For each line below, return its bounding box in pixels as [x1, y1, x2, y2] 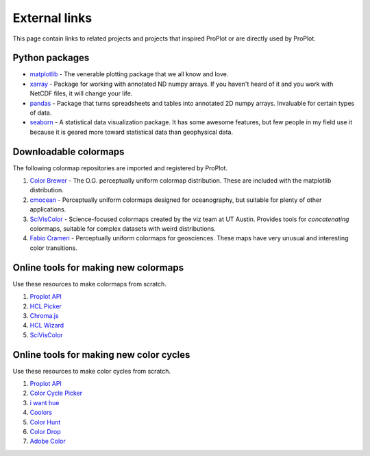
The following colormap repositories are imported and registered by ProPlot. [12, 163, 228, 172]
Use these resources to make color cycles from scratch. [12, 367, 171, 375]
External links [12, 10, 92, 25]
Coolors [29, 409, 53, 417]
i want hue [29, 398, 60, 407]
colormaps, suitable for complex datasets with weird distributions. [29, 225, 216, 233]
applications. [29, 205, 66, 214]
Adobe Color [29, 437, 66, 446]
